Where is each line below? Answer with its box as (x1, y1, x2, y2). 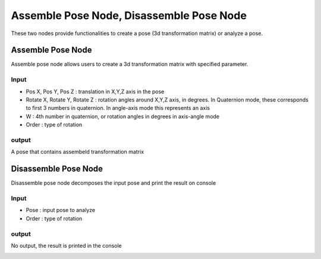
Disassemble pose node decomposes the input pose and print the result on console (11, 179, 216, 187)
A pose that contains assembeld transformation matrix (11, 149, 144, 156)
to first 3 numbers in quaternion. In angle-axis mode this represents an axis (26, 105, 210, 112)
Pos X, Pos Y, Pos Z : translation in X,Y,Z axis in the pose (26, 88, 165, 95)
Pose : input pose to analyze (26, 207, 95, 214)
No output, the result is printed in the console (11, 242, 122, 249)
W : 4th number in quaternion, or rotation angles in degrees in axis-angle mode (26, 113, 220, 120)
